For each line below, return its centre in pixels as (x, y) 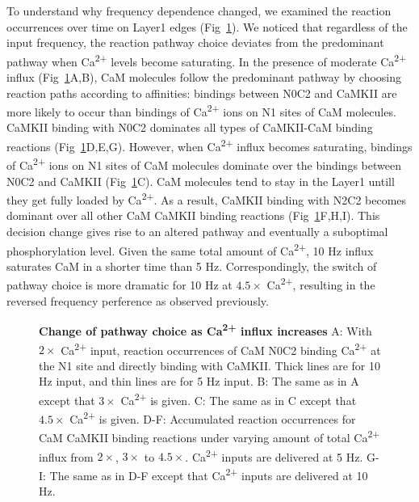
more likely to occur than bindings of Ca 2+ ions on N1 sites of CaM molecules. (201, 110)
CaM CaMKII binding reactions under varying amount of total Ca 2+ (209, 437)
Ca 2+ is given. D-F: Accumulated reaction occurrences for (213, 418)
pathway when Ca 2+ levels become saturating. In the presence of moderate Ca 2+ (207, 60)
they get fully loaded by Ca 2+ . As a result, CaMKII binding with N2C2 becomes (207, 198)
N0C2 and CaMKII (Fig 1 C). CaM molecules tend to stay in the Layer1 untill (201, 181)
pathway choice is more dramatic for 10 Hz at (119, 285)
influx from (66, 456)
